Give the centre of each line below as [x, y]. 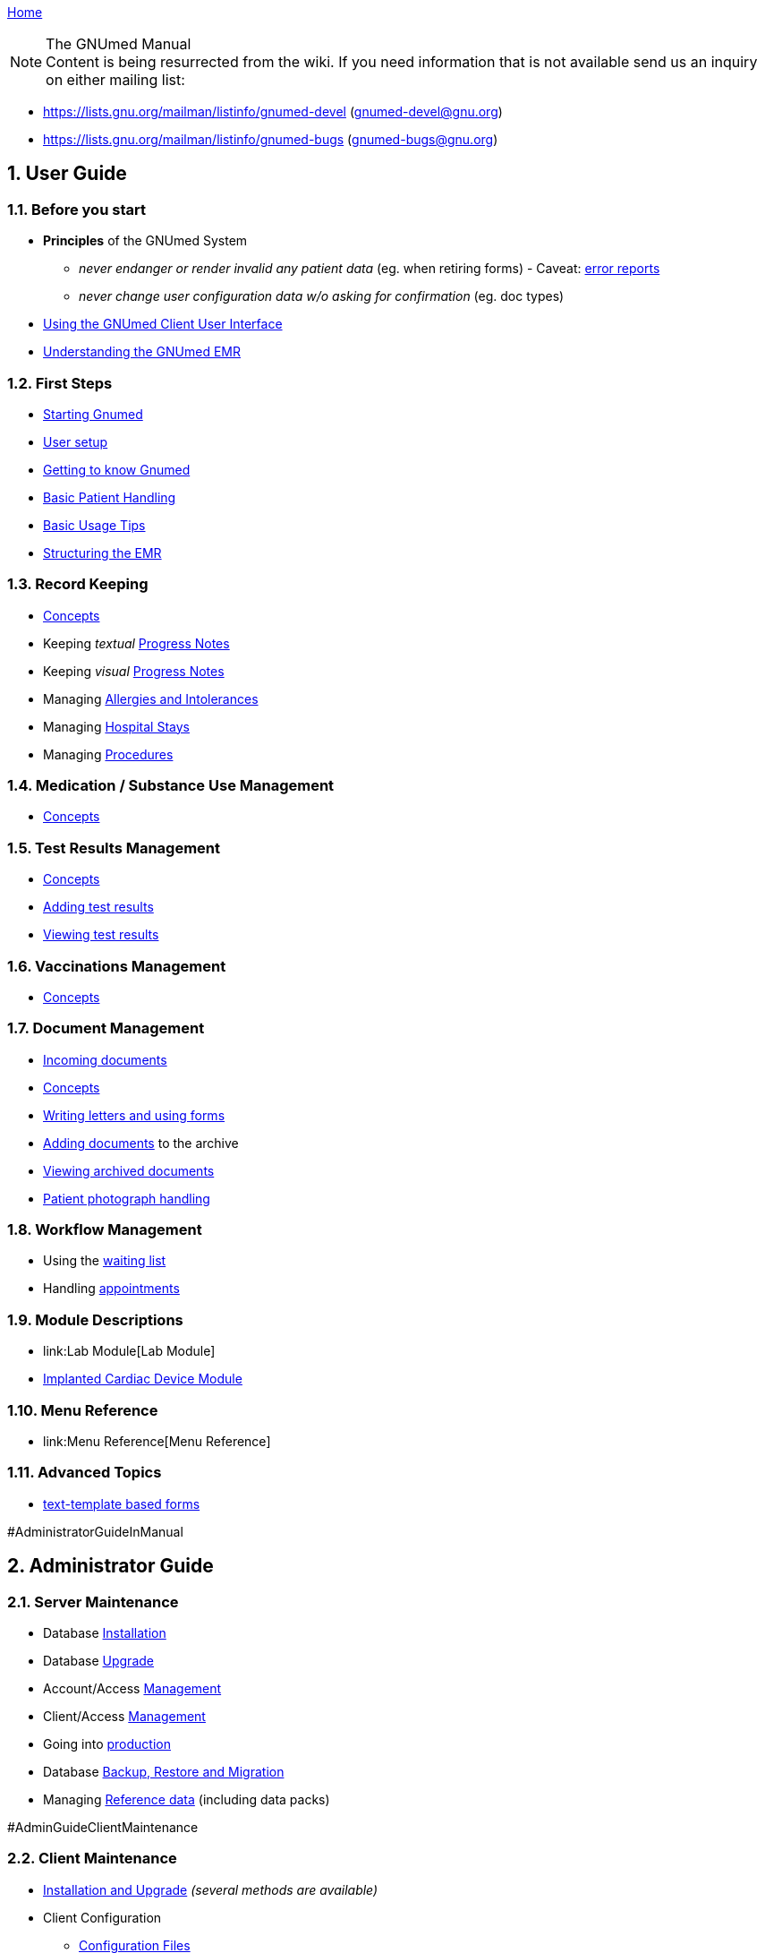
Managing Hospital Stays [116, 726]
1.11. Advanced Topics [85, 1473]
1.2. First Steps [60, 383]
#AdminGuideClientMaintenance [103, 1827]
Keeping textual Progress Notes [136, 643]
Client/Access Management [124, 1716]
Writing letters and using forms [134, 1115]
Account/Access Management [132, 1688]
